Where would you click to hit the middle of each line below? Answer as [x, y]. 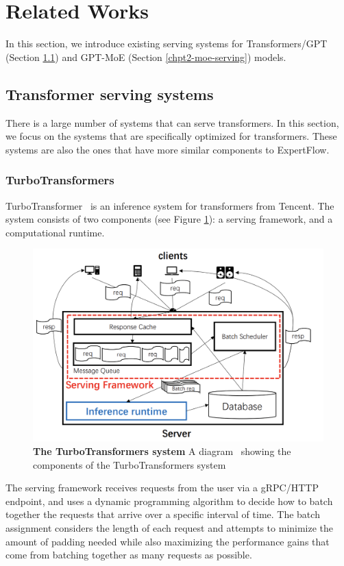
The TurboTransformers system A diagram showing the [162, 451]
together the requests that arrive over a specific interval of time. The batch [163, 514]
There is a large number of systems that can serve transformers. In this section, [172, 122]
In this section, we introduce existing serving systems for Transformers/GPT [167, 44]
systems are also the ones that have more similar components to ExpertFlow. [168, 149]
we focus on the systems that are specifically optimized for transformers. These [171, 136]
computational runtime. [55, 232]
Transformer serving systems [110, 94]
